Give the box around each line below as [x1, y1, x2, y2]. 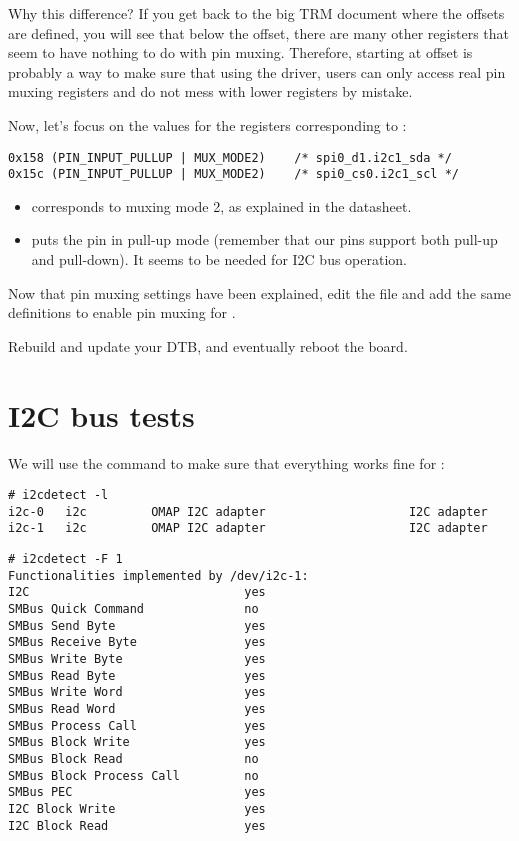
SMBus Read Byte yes [8, 668, 266, 683]
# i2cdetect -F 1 [8, 552, 123, 567]
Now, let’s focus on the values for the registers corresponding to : [8, 114, 407, 135]
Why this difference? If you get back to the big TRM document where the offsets [8, 3, 505, 23]
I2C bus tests [8, 394, 195, 435]
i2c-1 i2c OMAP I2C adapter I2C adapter [8, 521, 488, 536]
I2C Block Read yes [8, 818, 266, 833]
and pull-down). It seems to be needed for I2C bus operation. [31, 249, 407, 270]
